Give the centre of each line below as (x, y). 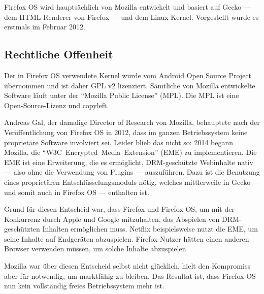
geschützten (22, 229)
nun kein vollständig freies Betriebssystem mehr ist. (84, 286)
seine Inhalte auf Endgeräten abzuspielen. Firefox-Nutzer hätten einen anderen (127, 238)
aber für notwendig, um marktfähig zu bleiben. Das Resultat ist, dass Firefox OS (130, 275)
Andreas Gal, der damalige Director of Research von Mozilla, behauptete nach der (132, 122)
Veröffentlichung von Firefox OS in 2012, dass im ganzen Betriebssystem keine (126, 132)
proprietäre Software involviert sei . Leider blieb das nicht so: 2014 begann (119, 142)
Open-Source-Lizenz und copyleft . (57, 105)
